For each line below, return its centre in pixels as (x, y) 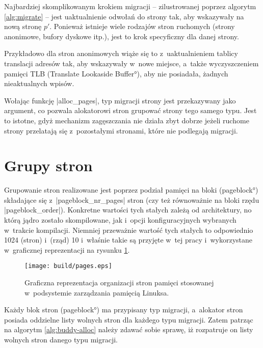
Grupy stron (48, 165)
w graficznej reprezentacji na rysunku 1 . (67, 249)
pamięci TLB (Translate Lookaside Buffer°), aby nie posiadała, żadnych (116, 73)
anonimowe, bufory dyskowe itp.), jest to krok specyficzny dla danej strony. (122, 36)
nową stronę (23, 26)
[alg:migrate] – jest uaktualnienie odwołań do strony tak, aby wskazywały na (124, 16)
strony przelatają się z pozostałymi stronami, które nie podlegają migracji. (121, 130)
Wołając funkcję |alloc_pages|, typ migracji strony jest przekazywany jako (120, 100)
